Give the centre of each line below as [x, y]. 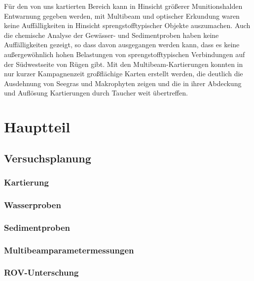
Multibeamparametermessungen [69, 250]
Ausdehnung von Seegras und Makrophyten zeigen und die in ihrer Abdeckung [123, 83]
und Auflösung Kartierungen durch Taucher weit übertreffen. [96, 93]
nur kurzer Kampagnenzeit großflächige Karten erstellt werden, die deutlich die [124, 74]
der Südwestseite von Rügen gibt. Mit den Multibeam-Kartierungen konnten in [124, 64]
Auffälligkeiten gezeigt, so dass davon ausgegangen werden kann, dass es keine [122, 45]
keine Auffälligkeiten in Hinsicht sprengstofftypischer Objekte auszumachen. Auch [127, 25]
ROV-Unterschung [41, 272]
